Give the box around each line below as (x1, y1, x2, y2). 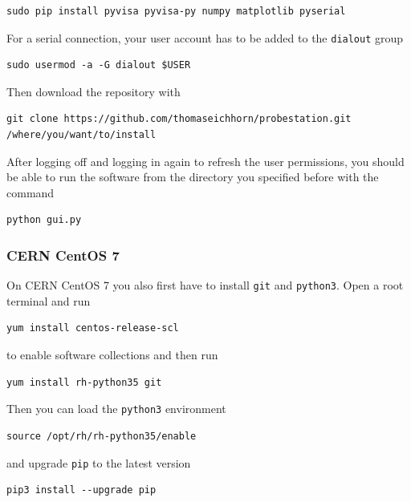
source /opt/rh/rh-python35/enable (6, 430, 197, 442)
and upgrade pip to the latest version (6, 454, 191, 471)
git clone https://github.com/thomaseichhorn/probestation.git (6, 113, 352, 125)
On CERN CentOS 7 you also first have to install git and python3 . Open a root (6, 277, 404, 294)
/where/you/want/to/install (6, 129, 157, 141)
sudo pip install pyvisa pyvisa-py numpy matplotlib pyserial (6, 6, 346, 17)
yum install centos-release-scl (6, 322, 179, 334)
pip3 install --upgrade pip (6, 484, 157, 496)
